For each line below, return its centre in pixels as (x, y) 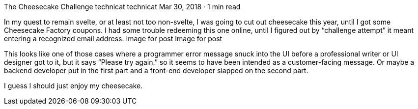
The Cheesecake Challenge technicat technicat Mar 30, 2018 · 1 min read (122, 7)
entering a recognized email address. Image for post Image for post (113, 39)
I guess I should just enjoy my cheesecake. (73, 86)
